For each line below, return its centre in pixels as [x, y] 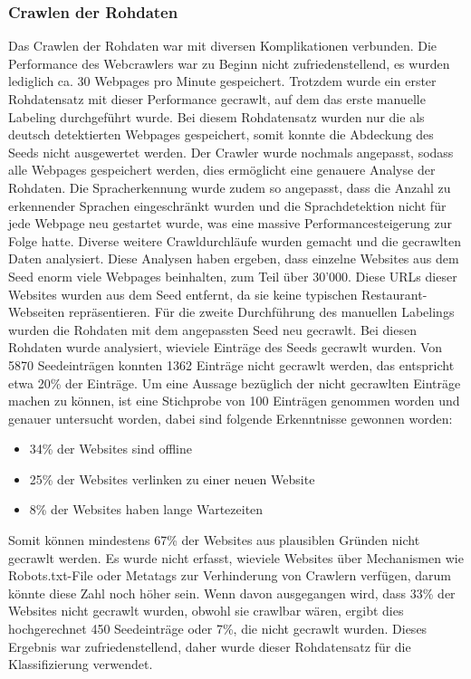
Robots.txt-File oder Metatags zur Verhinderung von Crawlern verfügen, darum [230, 575]
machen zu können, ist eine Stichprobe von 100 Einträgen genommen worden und [234, 401]
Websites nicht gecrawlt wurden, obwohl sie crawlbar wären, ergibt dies [206, 611]
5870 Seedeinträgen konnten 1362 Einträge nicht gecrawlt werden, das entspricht [231, 364]
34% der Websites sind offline [111, 449]
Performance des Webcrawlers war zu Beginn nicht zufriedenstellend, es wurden [229, 63]
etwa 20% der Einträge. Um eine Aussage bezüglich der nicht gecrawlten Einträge [235, 383]
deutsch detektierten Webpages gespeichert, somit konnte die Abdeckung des [221, 134]
